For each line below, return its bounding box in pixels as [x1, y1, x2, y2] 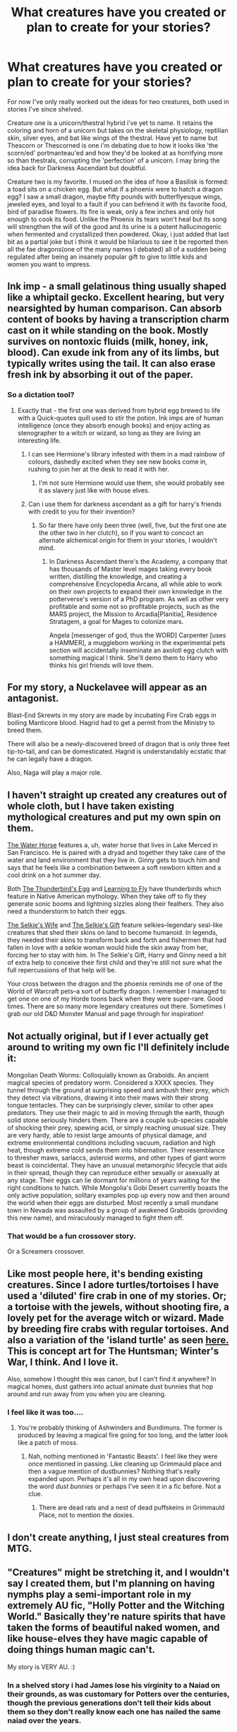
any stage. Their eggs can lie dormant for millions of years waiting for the [7, 1176, 221, 1184]
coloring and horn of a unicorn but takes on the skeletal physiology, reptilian [7, 126, 229, 134]
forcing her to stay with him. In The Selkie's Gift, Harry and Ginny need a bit [7, 951, 227, 960]
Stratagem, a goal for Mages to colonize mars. [49, 617, 184, 625]
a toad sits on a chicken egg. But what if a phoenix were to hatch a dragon [7, 184, 224, 193]
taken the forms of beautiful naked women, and [7, 1622, 220, 1634]
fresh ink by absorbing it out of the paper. [7, 369, 194, 381]
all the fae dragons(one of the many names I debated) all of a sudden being [7, 245, 227, 253]
